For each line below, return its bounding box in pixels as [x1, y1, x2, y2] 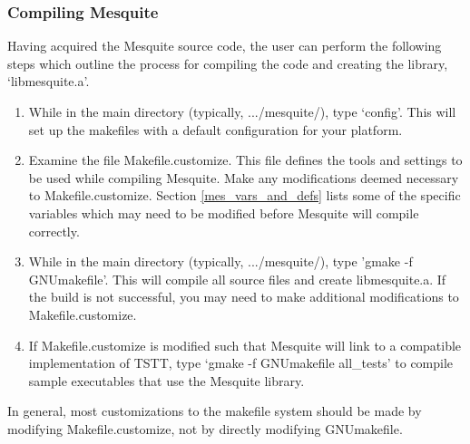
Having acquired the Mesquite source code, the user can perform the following [7, 36, 442, 55]
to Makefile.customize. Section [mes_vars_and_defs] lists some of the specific [28, 186, 461, 205]
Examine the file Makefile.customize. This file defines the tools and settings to [28, 150, 463, 169]
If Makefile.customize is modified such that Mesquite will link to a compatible [28, 335, 462, 354]
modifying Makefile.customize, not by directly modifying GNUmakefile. [7, 419, 403, 438]
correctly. [28, 221, 80, 240]
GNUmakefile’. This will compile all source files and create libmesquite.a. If [28, 269, 446, 288]
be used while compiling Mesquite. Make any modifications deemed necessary [28, 168, 459, 187]
